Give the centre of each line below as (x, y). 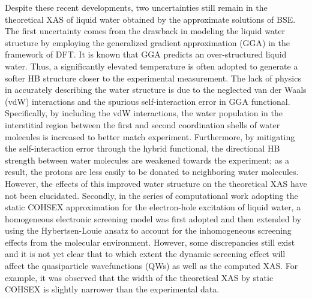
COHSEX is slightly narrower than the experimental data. (112, 289)
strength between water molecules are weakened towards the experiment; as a (147, 160)
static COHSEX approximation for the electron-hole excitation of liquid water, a (153, 207)
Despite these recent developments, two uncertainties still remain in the (136, 7)
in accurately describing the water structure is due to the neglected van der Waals (156, 90)
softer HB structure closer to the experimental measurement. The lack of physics (153, 78)
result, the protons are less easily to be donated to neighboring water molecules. (152, 172)
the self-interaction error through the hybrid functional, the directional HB (142, 148)
